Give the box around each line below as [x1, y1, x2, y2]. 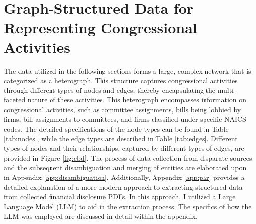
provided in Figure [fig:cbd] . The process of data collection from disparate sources [4, 152, 252, 163]
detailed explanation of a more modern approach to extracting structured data [4, 181, 243, 192]
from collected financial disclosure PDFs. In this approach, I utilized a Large [4, 191, 236, 202]
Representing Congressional [4, 17, 197, 38]
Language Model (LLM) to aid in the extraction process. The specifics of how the [4, 201, 252, 211]
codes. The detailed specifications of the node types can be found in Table [4, 124, 229, 134]
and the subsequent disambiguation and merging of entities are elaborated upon [4, 162, 247, 173]
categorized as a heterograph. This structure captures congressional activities [4, 75, 238, 86]
